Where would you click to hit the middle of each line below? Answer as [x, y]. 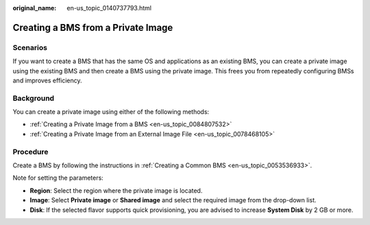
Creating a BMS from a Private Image [93, 27]
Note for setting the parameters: [58, 178]
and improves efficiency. [47, 80]
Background [34, 98]
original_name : [35, 8]
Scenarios [30, 47]
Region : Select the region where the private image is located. [116, 190]
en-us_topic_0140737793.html [109, 8]
